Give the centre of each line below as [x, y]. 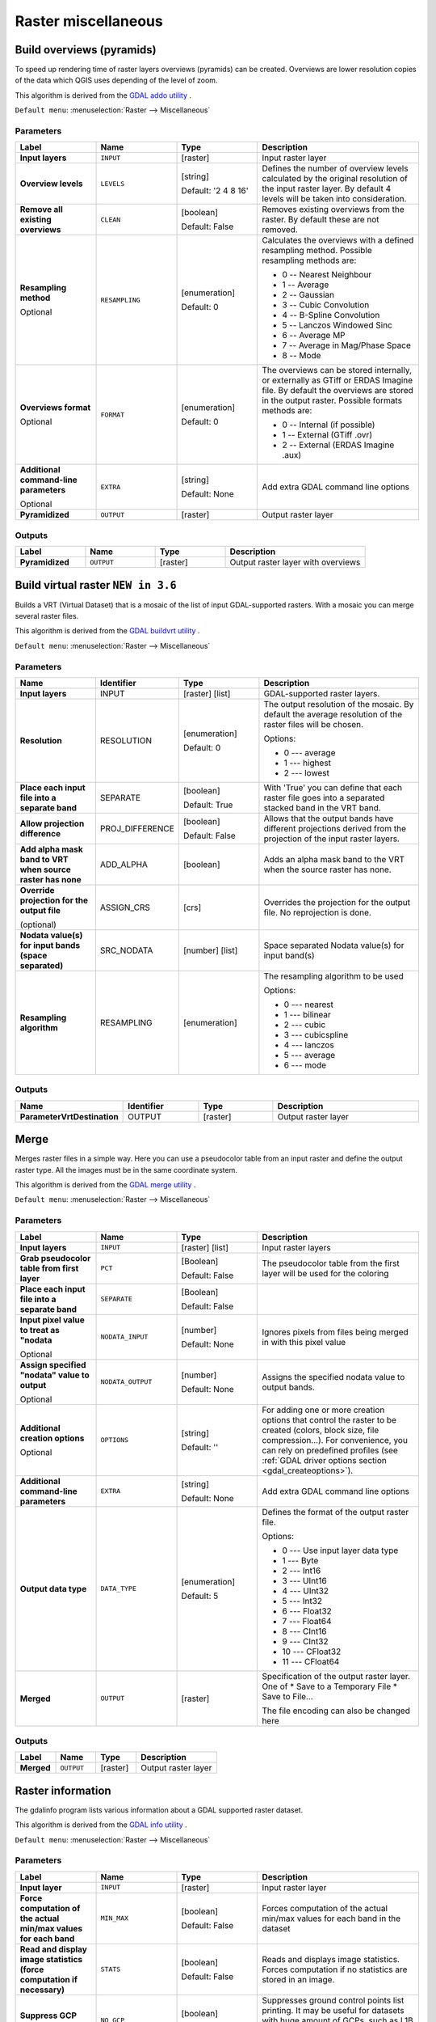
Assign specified [53, 1364]
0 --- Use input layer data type [340, 1550]
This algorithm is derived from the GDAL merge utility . [105, 1184]
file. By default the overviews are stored [337, 391]
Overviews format [55, 408]
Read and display [54, 1949]
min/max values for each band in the [331, 1918]
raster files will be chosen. [313, 724]
